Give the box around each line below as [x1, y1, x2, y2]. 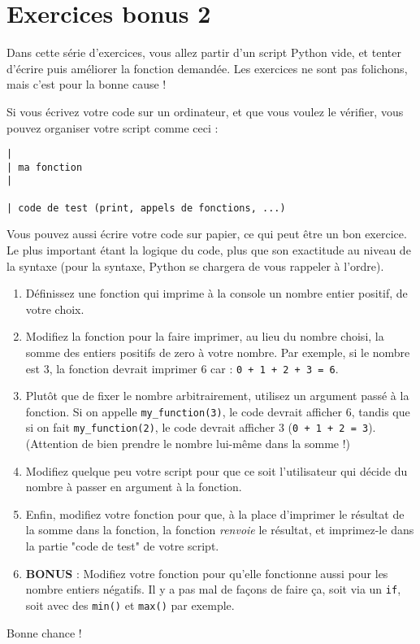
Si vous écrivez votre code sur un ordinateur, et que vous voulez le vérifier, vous [6, 102, 404, 120]
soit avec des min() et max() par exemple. [25, 596, 235, 613]
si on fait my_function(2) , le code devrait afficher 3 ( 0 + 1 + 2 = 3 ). [25, 419, 376, 436]
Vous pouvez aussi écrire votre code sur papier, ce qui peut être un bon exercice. [6, 225, 407, 242]
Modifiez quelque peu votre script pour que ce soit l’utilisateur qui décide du [25, 462, 408, 479]
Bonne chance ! [6, 624, 82, 641]
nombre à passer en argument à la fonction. [25, 478, 242, 495]
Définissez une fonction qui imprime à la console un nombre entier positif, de [25, 285, 408, 302]
